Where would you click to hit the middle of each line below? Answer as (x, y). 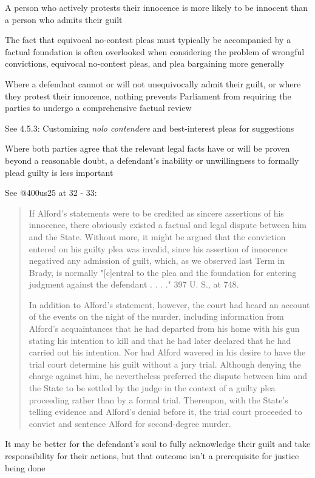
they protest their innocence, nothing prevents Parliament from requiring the (148, 96)
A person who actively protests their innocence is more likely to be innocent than (156, 7)
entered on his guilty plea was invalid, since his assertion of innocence (158, 248)
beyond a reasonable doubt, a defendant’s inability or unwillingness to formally (152, 160)
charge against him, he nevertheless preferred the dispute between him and (168, 376)
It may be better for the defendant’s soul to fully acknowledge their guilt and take (158, 444)
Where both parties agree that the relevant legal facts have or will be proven (147, 148)
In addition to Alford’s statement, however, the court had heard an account (169, 304)
